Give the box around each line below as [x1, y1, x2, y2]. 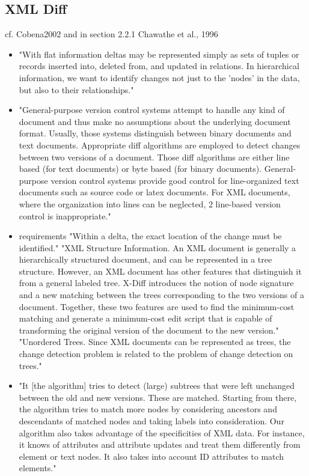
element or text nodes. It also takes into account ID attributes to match [19, 450, 284, 462]
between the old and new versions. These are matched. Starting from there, [19, 391, 297, 403]
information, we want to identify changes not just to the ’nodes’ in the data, [19, 71, 300, 84]
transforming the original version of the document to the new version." [19, 323, 279, 336]
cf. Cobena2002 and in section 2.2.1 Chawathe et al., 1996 [5, 28, 218, 40]
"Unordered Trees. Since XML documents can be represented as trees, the [19, 335, 291, 348]
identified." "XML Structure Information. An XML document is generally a [19, 241, 296, 254]
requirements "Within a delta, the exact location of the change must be [19, 230, 282, 242]
